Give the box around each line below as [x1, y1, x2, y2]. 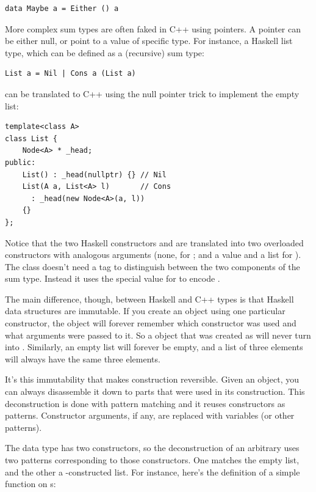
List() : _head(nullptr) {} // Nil [22, 170, 167, 179]
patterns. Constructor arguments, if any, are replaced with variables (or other [5, 409, 295, 422]
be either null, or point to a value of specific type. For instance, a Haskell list [5, 34, 293, 47]
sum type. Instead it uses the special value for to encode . [5, 272, 220, 285]
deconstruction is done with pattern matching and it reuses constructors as [5, 397, 285, 409]
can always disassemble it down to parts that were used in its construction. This [5, 385, 305, 398]
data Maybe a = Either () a [5, 4, 119, 13]
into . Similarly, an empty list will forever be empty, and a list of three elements [5, 340, 303, 353]
